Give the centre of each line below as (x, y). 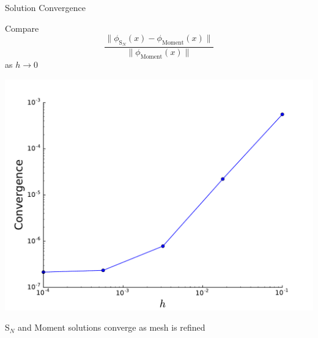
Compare (22, 28)
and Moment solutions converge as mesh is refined (112, 327)
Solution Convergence (45, 7)
